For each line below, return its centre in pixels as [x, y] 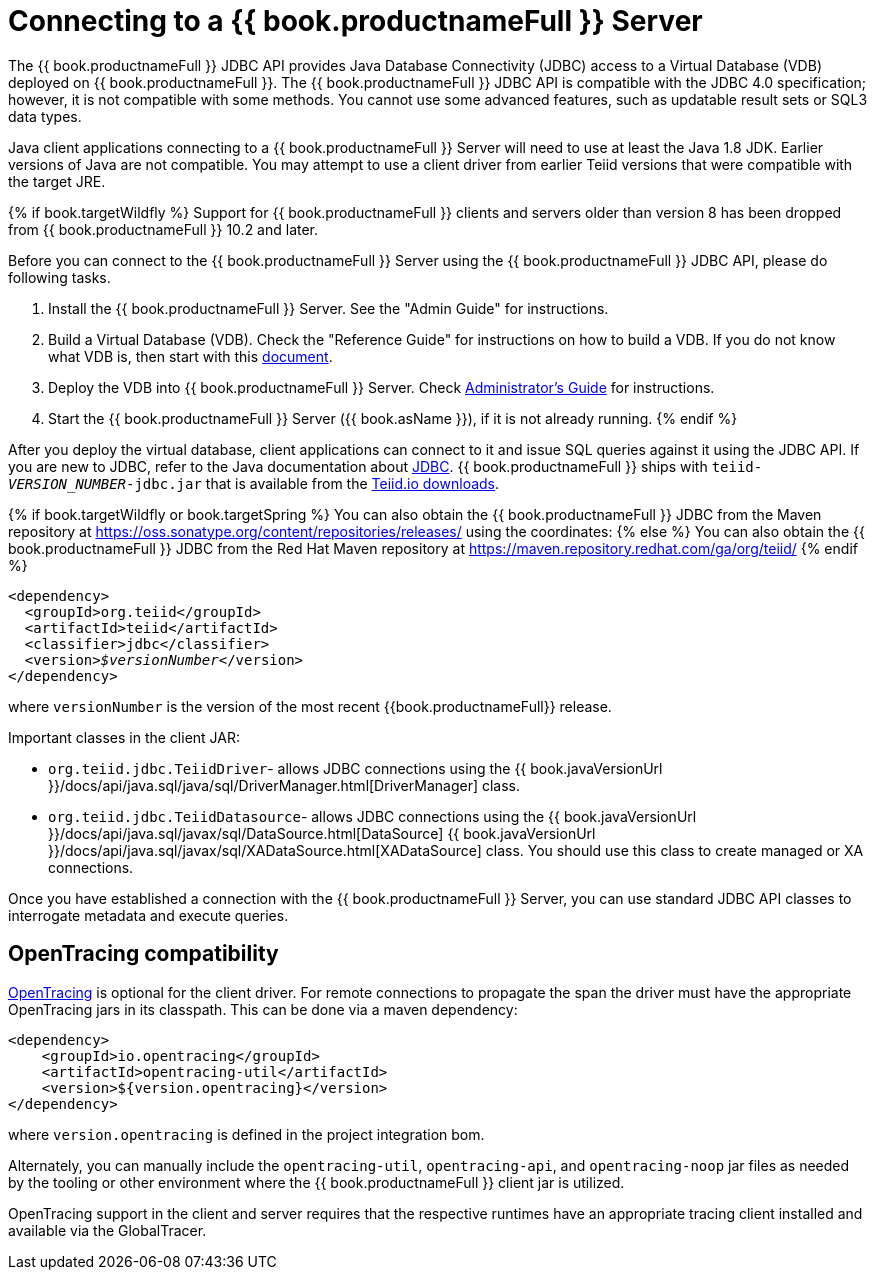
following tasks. [59, 277]
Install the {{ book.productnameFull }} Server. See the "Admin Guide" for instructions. [328, 308]
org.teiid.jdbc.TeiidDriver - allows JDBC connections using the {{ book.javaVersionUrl [355, 768]
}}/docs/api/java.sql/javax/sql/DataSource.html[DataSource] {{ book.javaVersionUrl [322, 833]
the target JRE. [57, 181]
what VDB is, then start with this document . [190, 356]
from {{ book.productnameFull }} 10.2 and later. [163, 229]
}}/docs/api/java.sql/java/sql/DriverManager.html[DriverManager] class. [284, 785]
